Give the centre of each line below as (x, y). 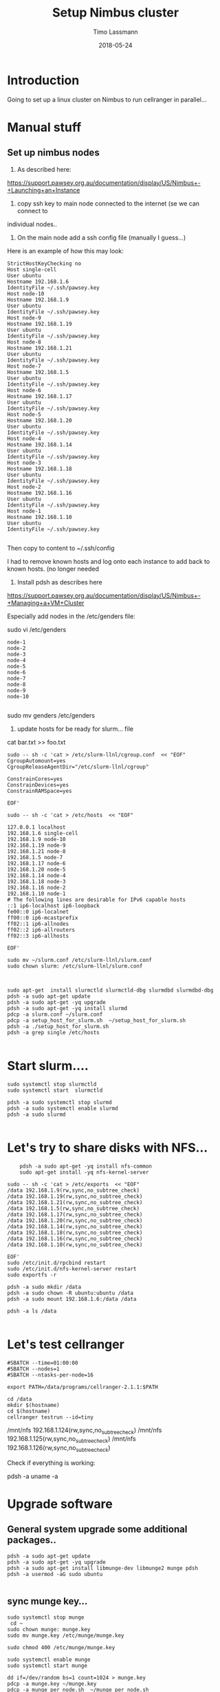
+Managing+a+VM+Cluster (46, 602)
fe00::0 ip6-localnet (38, 912)
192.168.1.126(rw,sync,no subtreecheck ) (59, 1448)
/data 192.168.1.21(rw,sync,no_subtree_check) (75, 1202)
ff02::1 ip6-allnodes (38, 924)
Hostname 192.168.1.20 (40, 420)
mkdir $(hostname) (33, 1405)
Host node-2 (24, 487)
